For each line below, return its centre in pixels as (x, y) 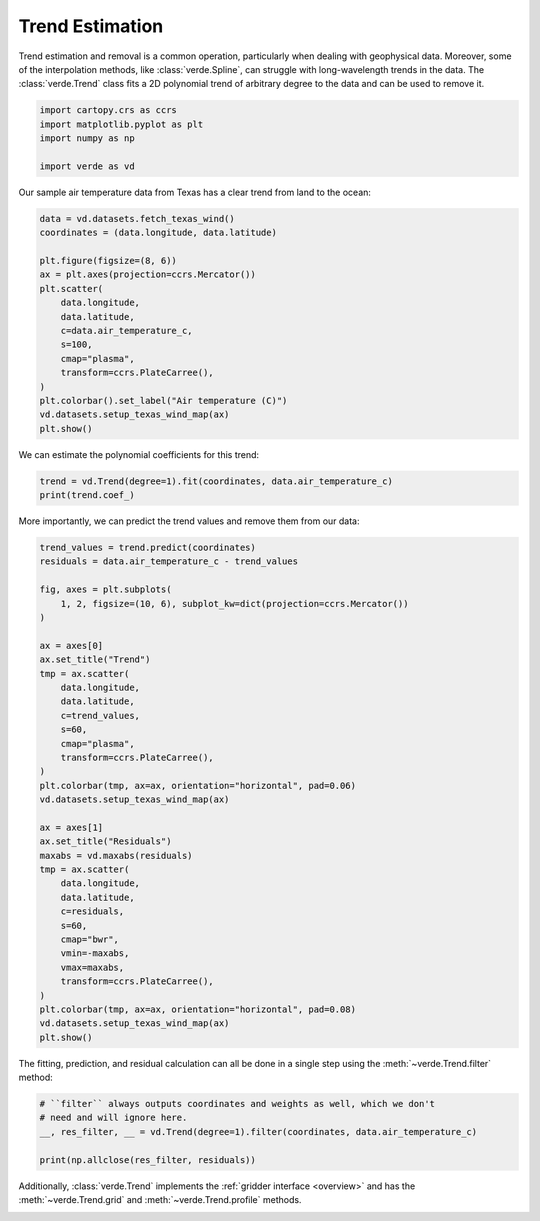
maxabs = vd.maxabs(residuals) (116, 855)
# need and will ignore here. (113, 1118)
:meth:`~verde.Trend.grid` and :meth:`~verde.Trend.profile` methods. (160, 1199)
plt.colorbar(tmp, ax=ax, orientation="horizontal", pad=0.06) (198, 785)
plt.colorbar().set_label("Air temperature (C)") (163, 400)
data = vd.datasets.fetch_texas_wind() (137, 218)
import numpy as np (87, 138)
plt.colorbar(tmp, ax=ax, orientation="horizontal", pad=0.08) (198, 1009)
